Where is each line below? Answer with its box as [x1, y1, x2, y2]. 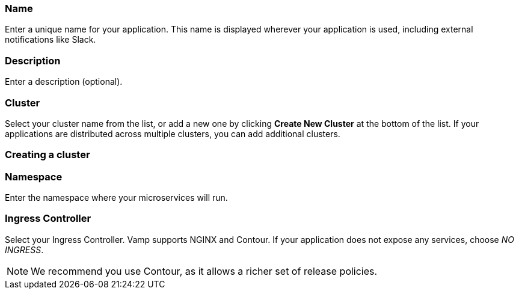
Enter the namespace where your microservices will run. [5, 192, 228, 203]
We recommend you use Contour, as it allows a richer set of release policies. [31, 265, 378, 277]
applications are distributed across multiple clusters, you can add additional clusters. [5, 128, 340, 139]
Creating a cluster [5, 149, 90, 161]
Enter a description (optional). [5, 76, 123, 87]
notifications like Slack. [5, 34, 96, 45]
